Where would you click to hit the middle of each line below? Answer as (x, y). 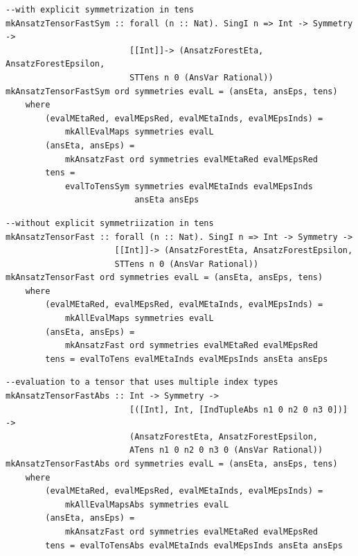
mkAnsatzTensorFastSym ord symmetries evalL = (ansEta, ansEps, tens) (172, 91)
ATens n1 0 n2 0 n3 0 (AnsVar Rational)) (226, 450)
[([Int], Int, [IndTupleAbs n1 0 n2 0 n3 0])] (238, 409)
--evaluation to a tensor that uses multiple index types (142, 382)
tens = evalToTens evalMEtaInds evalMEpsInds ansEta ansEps (187, 359)
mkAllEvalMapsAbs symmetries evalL (147, 504)
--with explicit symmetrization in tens (100, 10)
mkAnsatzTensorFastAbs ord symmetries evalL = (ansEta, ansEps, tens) (172, 464)
